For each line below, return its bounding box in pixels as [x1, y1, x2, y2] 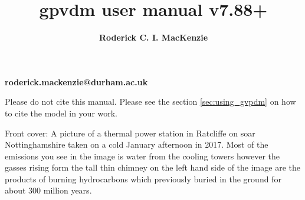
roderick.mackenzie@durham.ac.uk [5, 75, 148, 88]
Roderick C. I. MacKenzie [99, 31, 208, 44]
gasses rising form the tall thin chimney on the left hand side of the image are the [5, 161, 300, 174]
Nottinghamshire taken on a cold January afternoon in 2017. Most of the [5, 138, 268, 151]
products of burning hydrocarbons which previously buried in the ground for [5, 172, 281, 185]
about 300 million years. [5, 184, 92, 196]
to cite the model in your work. [5, 106, 118, 119]
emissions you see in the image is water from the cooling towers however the [5, 149, 280, 162]
